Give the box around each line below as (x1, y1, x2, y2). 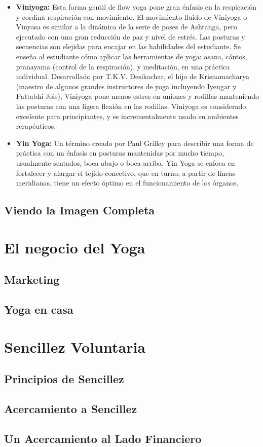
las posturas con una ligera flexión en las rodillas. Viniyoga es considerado (16, 100, 246, 111)
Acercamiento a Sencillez (4, 400, 137, 416)
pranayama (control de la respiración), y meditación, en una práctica (16, 61, 230, 71)
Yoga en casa (4, 302, 73, 317)
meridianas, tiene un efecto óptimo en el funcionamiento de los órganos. (16, 177, 239, 188)
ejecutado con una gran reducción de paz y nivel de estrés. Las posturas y (16, 31, 245, 42)
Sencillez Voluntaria (4, 336, 146, 357)
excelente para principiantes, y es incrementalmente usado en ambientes (16, 110, 239, 121)
